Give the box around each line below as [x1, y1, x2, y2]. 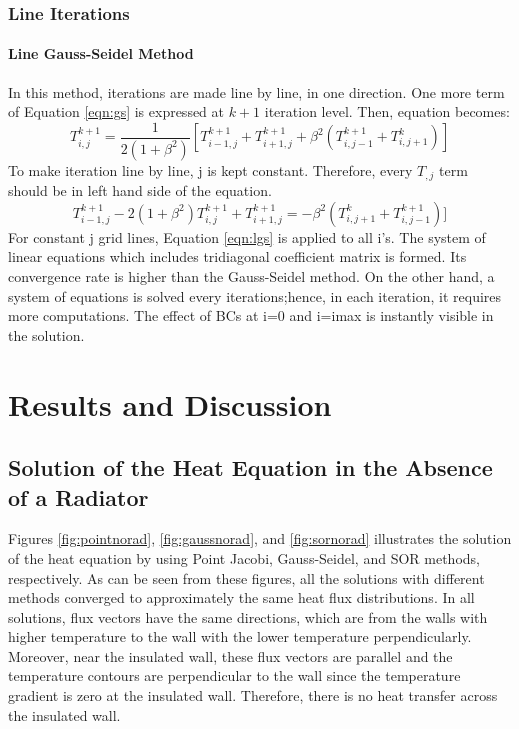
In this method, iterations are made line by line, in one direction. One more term [8, 81, 505, 102]
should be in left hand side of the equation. [8, 180, 272, 201]
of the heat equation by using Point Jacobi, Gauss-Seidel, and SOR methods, [8, 547, 480, 568]
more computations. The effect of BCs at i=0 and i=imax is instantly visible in [8, 305, 494, 326]
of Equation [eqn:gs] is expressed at [8, 101, 225, 122]
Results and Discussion [8, 383, 332, 424]
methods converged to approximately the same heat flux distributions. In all [8, 587, 475, 608]
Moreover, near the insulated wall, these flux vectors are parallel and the [8, 645, 453, 666]
